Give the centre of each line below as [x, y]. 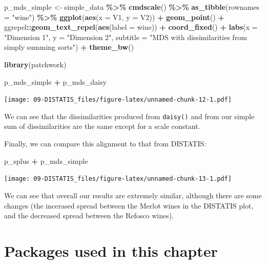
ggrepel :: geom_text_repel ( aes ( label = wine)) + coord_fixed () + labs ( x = [131, 27]
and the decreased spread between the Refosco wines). [89, 215]
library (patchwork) [35, 64]
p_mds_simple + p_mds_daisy [55, 81]
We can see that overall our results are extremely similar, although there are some [133, 195]
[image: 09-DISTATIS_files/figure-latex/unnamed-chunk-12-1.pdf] [118, 100]
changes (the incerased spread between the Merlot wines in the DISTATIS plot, [129, 205]
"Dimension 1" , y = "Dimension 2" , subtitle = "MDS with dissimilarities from [126, 37]
